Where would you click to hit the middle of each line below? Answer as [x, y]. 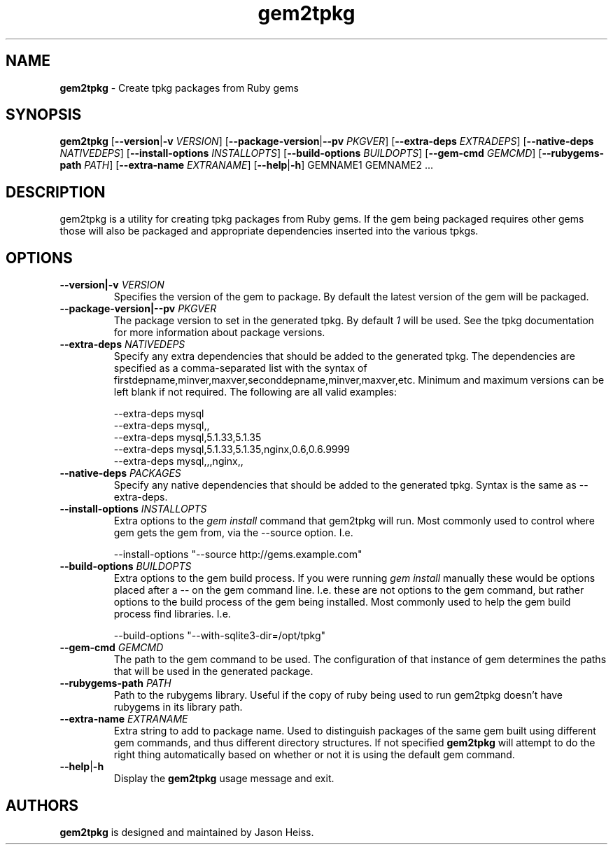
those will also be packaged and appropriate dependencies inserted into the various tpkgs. [269, 231]
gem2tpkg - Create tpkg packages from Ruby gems [179, 88]
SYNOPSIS [44, 115]
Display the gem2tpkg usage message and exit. [224, 779]
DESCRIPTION [56, 192]
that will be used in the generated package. [213, 671]
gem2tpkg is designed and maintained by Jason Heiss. [187, 832]
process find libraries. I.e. [172, 614]
